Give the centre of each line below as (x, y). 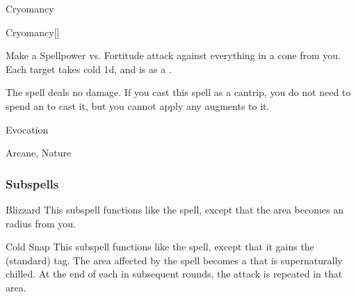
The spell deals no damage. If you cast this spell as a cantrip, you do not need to (178, 92)
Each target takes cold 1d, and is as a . (89, 69)
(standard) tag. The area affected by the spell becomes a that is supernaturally (174, 260)
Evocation (27, 129)
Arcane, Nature (39, 153)
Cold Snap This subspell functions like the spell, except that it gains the (160, 247)
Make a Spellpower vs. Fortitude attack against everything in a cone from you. (173, 55)
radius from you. (41, 223)
